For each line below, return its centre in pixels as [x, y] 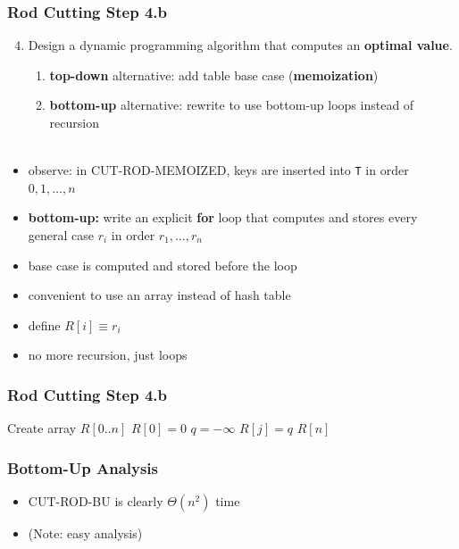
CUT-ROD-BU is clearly [96, 501]
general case [61, 235]
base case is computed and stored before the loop [163, 265]
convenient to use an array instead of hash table [159, 295]
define [44, 324]
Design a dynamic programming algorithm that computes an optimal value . [240, 45]
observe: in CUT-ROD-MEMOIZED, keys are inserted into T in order [218, 170]
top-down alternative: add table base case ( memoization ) [214, 75]
